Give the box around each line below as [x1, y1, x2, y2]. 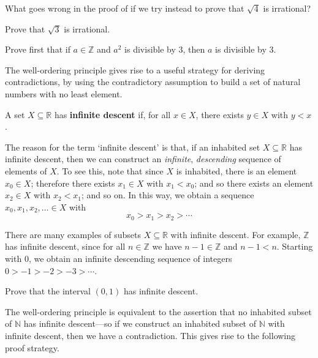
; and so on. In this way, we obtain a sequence [81, 188, 254, 201]
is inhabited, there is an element [176, 164, 297, 177]
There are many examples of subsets [5, 228, 142, 241]
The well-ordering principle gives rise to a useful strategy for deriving [5, 63, 265, 76]
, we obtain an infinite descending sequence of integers [28, 252, 232, 264]
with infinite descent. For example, [170, 228, 301, 241]
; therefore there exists [31, 176, 115, 189]
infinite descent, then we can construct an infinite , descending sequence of [5, 152, 281, 165]
